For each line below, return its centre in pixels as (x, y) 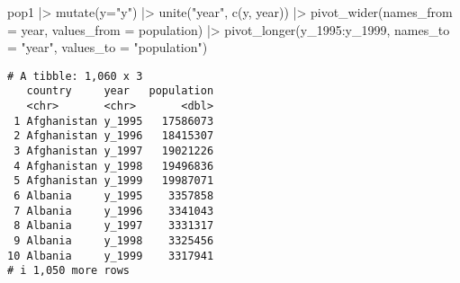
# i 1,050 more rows (69, 271)
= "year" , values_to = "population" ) (108, 47)
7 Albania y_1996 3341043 (114, 211)
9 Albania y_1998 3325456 (114, 241)
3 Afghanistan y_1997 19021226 (114, 151)
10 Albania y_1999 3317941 (111, 256)
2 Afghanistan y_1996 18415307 (114, 136)
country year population (120, 91)
